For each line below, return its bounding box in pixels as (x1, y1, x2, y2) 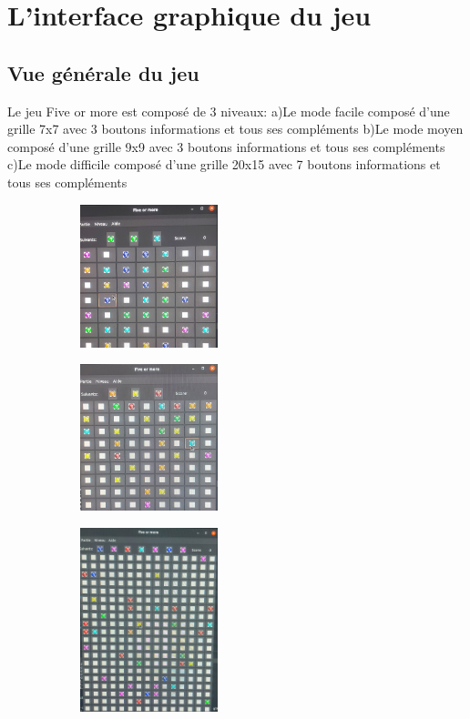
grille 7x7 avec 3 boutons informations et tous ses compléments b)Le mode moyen (7, 119, 464, 138)
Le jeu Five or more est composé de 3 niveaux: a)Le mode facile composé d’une (7, 101, 450, 120)
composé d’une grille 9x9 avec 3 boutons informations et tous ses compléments (7, 137, 445, 156)
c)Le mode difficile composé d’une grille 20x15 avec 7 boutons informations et (7, 155, 441, 174)
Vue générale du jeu (7, 58, 199, 86)
